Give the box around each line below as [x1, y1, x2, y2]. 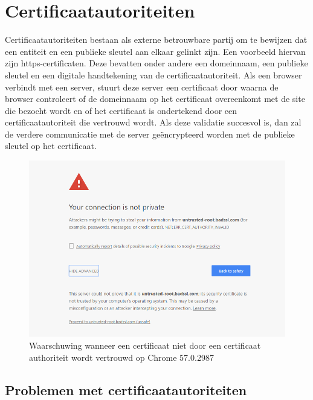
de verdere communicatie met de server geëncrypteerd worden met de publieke [5, 127, 295, 140]
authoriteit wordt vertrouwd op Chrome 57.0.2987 [29, 351, 214, 363]
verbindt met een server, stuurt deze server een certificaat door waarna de [5, 80, 279, 93]
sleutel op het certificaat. [5, 139, 97, 152]
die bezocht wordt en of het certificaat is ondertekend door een [5, 104, 237, 116]
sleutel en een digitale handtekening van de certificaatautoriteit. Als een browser [5, 68, 302, 81]
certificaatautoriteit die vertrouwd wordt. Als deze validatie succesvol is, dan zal [5, 116, 302, 129]
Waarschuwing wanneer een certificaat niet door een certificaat [29, 339, 261, 351]
